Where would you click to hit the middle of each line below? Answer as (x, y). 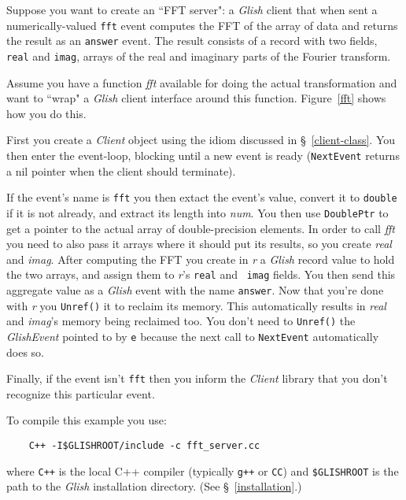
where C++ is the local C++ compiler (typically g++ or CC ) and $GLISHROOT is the (203, 470)
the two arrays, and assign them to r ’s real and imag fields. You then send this (201, 274)
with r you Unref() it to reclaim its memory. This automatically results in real (196, 305)
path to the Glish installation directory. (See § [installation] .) (154, 486)
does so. (25, 352)
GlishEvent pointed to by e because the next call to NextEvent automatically (193, 336)
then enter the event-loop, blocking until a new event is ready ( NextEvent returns (203, 155)
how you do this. (46, 113)
